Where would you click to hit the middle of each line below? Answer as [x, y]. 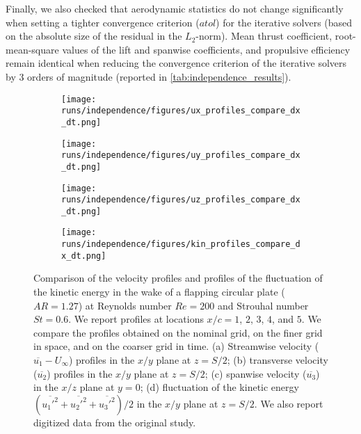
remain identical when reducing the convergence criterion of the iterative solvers [176, 63]
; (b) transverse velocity [278, 360]
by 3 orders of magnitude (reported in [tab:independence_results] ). [149, 76]
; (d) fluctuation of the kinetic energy [219, 387]
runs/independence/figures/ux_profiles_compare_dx [181, 111]
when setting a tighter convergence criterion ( [103, 22]
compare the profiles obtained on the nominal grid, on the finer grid [178, 332]
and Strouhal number [263, 305]
